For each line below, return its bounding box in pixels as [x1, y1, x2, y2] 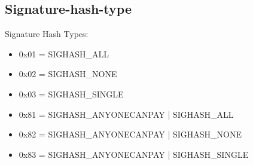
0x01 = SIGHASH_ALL [19, 47, 109, 60]
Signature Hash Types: [5, 27, 89, 40]
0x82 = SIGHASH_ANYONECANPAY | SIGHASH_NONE [19, 128, 242, 140]
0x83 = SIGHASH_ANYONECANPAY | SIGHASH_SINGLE [19, 148, 249, 160]
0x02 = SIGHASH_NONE [19, 68, 117, 80]
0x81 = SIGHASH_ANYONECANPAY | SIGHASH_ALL [19, 108, 234, 120]
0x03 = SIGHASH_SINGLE [19, 87, 124, 100]
